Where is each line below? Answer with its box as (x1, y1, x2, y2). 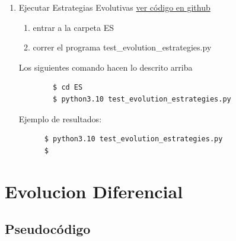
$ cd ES (53, 83, 83, 92)
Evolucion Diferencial (5, 179, 183, 203)
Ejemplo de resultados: (18, 112, 102, 125)
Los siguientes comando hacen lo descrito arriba (18, 61, 193, 73)
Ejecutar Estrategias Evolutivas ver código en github (18, 1, 211, 13)
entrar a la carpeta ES (33, 21, 114, 33)
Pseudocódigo (5, 220, 91, 238)
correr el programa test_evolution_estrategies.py (33, 41, 212, 53)
